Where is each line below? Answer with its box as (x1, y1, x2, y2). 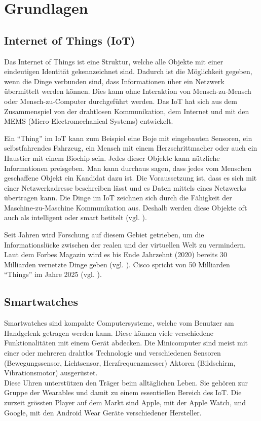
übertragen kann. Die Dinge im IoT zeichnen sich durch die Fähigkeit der (4, 192, 232, 203)
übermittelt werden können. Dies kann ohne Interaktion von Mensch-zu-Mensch (4, 86, 251, 96)
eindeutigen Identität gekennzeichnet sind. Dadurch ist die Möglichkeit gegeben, (4, 66, 252, 77)
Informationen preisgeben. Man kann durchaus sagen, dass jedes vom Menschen (4, 162, 251, 173)
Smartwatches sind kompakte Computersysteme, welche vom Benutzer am (4, 318, 234, 328)
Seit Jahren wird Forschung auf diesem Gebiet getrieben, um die (4, 229, 204, 240)
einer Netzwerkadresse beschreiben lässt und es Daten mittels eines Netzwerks (4, 182, 246, 193)
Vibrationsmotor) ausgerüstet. (4, 367, 98, 378)
